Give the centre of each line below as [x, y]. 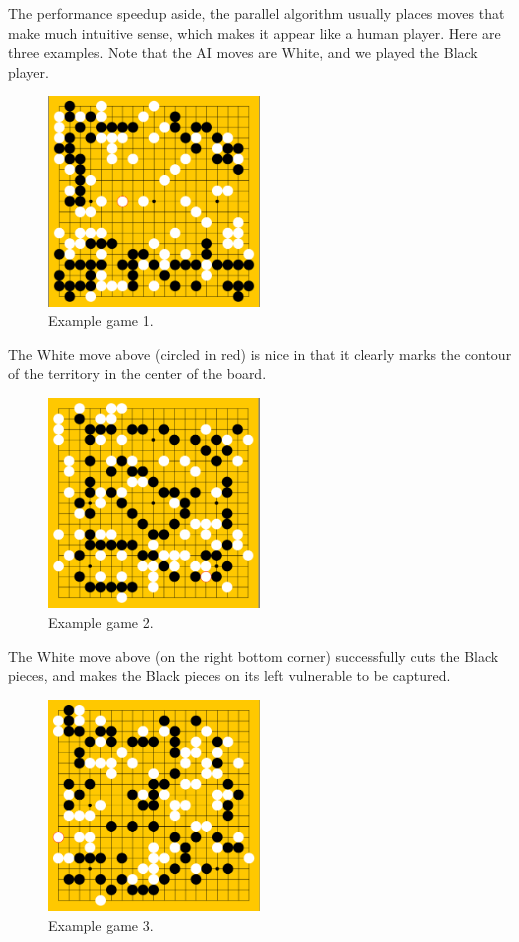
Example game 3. [101, 924]
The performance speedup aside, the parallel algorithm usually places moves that [256, 13]
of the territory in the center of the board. [137, 373]
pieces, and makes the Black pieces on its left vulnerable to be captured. [229, 675]
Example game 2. [101, 622]
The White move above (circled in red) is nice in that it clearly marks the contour [260, 353]
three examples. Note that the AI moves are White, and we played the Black [243, 52]
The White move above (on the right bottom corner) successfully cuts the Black [253, 655]
